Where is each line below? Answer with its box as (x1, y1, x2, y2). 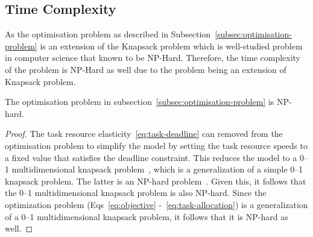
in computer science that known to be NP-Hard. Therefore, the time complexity (5, 51, 301, 64)
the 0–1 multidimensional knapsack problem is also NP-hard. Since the (5, 186, 267, 199)
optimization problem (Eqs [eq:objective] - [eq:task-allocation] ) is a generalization (5, 198, 308, 210)
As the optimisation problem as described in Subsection (5, 28, 211, 40)
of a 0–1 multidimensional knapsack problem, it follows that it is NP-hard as (5, 210, 288, 223)
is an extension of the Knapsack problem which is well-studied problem (40, 39, 303, 52)
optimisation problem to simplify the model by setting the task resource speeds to (5, 139, 308, 151)
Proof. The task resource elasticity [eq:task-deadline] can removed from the (5, 127, 283, 140)
